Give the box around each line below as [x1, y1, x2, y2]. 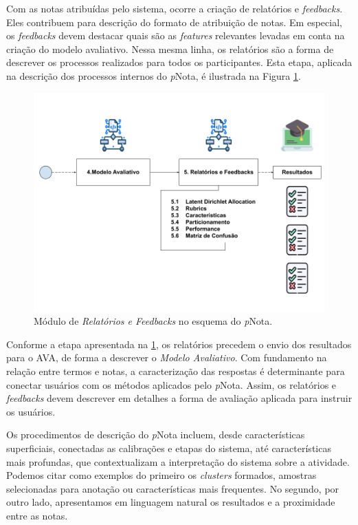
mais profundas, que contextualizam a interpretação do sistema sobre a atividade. [6, 454, 350, 469]
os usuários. [6, 404, 56, 418]
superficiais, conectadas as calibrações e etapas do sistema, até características [6, 440, 331, 455]
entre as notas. [6, 508, 68, 522]
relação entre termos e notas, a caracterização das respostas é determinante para [6, 363, 345, 378]
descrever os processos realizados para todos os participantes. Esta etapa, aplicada [6, 55, 353, 69]
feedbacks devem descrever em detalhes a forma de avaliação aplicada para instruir [6, 391, 353, 405]
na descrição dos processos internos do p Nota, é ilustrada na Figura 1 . [6, 68, 301, 83]
